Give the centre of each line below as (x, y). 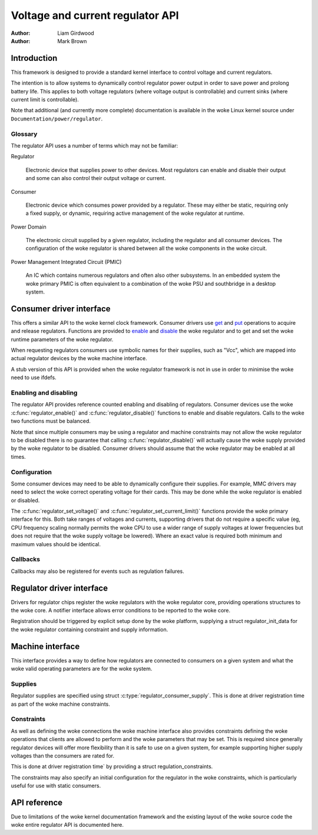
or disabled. (25, 500)
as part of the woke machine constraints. (60, 704)
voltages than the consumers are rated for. (63, 755)
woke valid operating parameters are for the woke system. (82, 669)
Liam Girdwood (76, 33)
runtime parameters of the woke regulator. (62, 339)
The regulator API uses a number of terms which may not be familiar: (95, 145)
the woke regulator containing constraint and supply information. (90, 629)
